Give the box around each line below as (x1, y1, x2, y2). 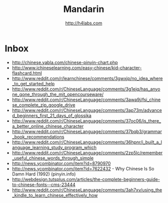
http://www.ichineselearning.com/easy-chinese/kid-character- (12, 64, 142, 70)
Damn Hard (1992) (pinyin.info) (12, 171, 76, 177)
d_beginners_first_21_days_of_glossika (12, 112, 92, 118)
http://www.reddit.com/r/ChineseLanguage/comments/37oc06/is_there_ (12, 117, 161, 123)
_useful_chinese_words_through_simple (12, 155, 94, 161)
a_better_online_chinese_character (12, 123, 84, 129)
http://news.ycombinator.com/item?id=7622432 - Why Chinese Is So (12, 165, 154, 171)
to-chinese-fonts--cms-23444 (12, 181, 76, 187)
